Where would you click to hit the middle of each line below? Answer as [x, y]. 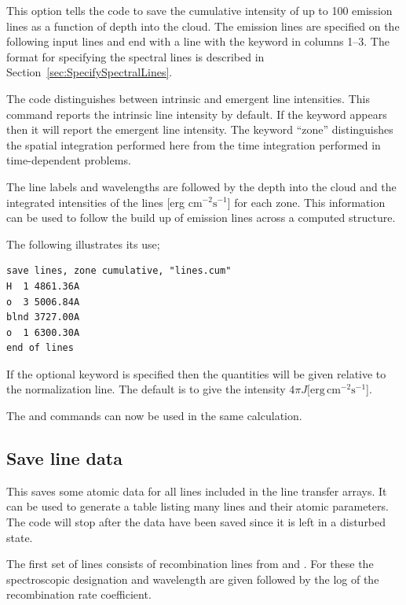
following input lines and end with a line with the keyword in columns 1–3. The [198, 41]
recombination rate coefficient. [79, 594]
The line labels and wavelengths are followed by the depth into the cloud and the [201, 186]
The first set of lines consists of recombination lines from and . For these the [190, 564]
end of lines [40, 348]
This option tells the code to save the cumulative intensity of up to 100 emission [199, 10]
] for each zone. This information [306, 202]
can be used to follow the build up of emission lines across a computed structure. [201, 218]
